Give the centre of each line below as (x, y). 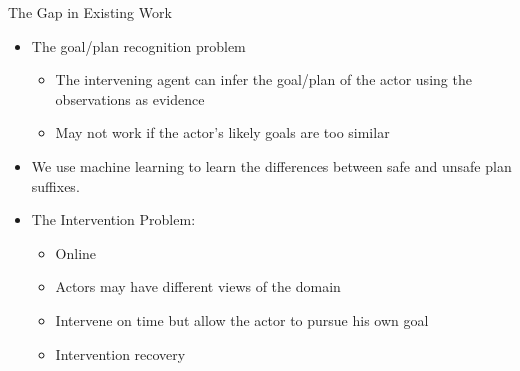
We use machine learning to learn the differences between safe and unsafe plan (271, 165)
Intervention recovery (120, 353)
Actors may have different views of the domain (198, 286)
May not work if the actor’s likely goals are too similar (222, 132)
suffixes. (55, 185)
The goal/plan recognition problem (138, 45)
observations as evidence (130, 98)
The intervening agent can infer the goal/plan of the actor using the (263, 79)
